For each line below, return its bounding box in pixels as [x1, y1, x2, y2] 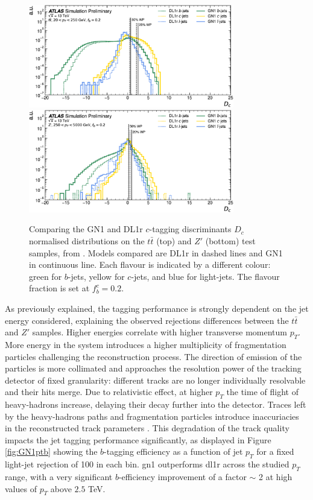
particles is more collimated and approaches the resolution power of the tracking [5, 362, 302, 375]
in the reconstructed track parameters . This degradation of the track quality [5, 422, 289, 434]
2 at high [259, 470, 292, 483]
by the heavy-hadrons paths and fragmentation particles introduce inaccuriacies [5, 410, 299, 422]
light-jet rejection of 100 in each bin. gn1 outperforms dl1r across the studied [5, 458, 289, 470]
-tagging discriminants [149, 223, 232, 235]
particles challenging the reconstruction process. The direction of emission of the [5, 350, 302, 362]
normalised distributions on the [29, 234, 145, 247]
